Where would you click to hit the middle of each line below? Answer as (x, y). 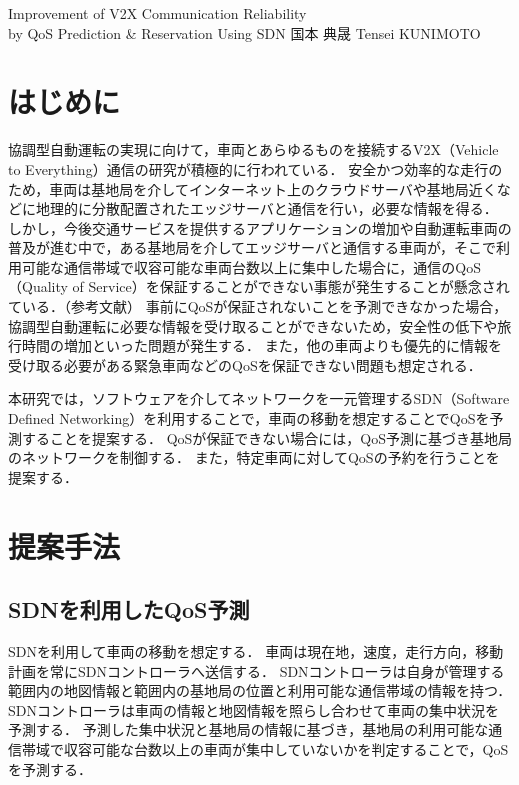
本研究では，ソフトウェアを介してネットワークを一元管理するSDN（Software (259, 398)
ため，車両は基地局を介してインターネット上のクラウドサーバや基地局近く (252, 188)
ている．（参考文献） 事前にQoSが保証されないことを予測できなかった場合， (258, 306)
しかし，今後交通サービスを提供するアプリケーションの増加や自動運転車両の (260, 227)
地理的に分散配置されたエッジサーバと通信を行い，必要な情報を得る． (266, 208)
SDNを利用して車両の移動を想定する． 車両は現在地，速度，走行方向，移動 (256, 650)
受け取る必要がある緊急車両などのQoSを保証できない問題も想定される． (245, 364)
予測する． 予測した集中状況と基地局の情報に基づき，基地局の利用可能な (248, 729)
